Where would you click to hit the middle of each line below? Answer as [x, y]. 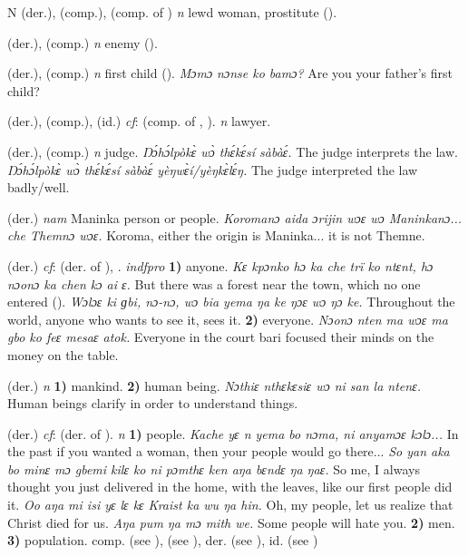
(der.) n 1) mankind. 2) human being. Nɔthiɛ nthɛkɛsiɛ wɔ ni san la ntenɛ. [214, 385]
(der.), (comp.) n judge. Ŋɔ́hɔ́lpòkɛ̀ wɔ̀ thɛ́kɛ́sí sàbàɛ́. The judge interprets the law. [233, 151]
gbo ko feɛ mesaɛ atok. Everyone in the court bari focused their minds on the [221, 337]
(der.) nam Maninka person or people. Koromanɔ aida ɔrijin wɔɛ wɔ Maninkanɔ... [235, 217]
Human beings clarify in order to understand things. [153, 403]
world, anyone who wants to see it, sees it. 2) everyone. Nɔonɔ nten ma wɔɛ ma [228, 319]
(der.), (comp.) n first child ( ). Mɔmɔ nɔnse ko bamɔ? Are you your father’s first [230, 73]
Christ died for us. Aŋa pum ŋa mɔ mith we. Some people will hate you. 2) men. [231, 522]
